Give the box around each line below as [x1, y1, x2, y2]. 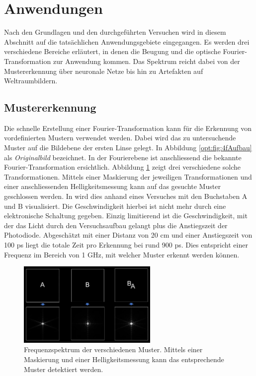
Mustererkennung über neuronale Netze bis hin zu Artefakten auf [4, 65, 203, 76]
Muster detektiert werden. [24, 364, 103, 374]
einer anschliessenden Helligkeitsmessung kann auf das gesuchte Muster [4, 181, 221, 191]
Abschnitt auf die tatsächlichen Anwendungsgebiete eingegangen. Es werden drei [4, 36, 250, 47]
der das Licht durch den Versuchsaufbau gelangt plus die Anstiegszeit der [4, 220, 228, 230]
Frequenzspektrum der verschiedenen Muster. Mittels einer [24, 344, 203, 355]
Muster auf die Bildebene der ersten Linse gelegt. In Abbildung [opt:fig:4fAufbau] [4, 142, 252, 153]
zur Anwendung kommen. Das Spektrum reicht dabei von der [53, 56, 240, 66]
